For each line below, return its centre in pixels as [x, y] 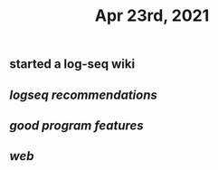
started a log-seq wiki [72, 64]
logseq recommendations [84, 94]
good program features [76, 125]
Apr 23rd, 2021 [152, 16]
